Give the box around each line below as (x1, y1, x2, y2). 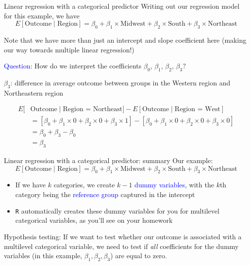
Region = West (174, 106, 220, 113)
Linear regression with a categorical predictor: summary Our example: (4, 155, 213, 166)
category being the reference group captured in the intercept (15, 189, 195, 199)
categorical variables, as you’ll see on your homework (15, 215, 173, 225)
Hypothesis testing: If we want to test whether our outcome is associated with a (4, 231, 242, 241)
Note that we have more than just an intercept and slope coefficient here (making (4, 34, 247, 45)
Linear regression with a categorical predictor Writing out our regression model (4, 1, 240, 11)
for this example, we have (4, 10, 80, 20)
